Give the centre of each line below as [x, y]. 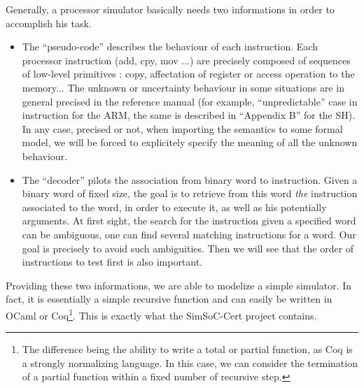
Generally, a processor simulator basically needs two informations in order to [170, 9]
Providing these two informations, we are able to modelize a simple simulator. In [179, 285]
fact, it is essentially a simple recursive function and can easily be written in [169, 299]
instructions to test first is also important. [112, 262]
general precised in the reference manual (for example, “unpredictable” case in [190, 101]
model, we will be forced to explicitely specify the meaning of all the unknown [190, 142]
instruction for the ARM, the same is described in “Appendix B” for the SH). [189, 115]
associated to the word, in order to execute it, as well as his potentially [174, 207]
